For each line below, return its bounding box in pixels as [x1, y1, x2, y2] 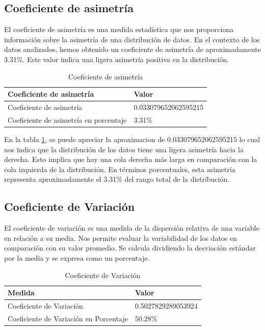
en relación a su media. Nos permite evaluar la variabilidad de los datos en [4, 232, 237, 243]
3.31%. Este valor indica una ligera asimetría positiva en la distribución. [4, 53, 229, 64]
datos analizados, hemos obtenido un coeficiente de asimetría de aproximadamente [4, 44, 261, 54]
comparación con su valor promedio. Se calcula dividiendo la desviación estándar [4, 242, 256, 253]
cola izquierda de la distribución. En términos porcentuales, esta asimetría [4, 163, 235, 174]
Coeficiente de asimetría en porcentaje [8, 114, 127, 125]
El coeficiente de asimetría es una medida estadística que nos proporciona [4, 24, 234, 35]
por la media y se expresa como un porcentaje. [4, 252, 150, 263]
